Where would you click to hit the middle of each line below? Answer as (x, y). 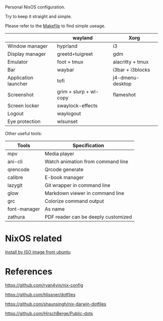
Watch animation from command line (86, 161)
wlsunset (67, 121)
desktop (122, 84)
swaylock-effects (77, 106)
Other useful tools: (24, 134)
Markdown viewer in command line (84, 193)
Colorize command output (74, 201)
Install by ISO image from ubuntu (38, 252)
